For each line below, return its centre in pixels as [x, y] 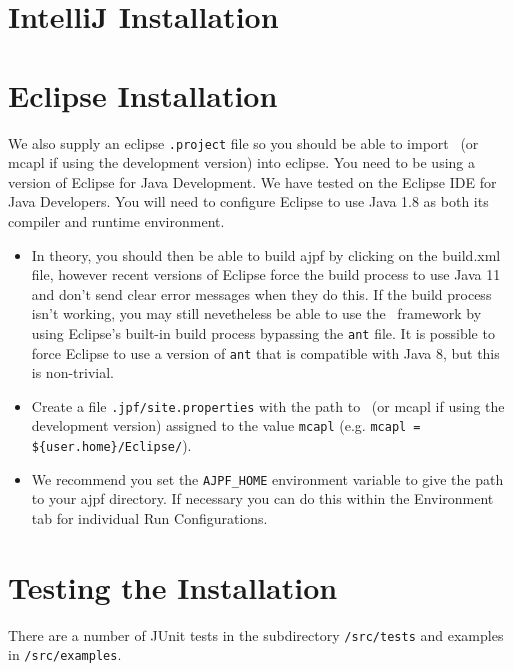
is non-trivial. [72, 372]
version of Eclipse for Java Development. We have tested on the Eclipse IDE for [252, 181]
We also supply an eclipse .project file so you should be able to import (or [243, 142]
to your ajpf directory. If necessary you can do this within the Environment [262, 498]
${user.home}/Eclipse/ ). [111, 445]
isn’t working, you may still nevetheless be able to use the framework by [256, 313]
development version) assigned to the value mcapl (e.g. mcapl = [226, 425]
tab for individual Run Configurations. [149, 518]
